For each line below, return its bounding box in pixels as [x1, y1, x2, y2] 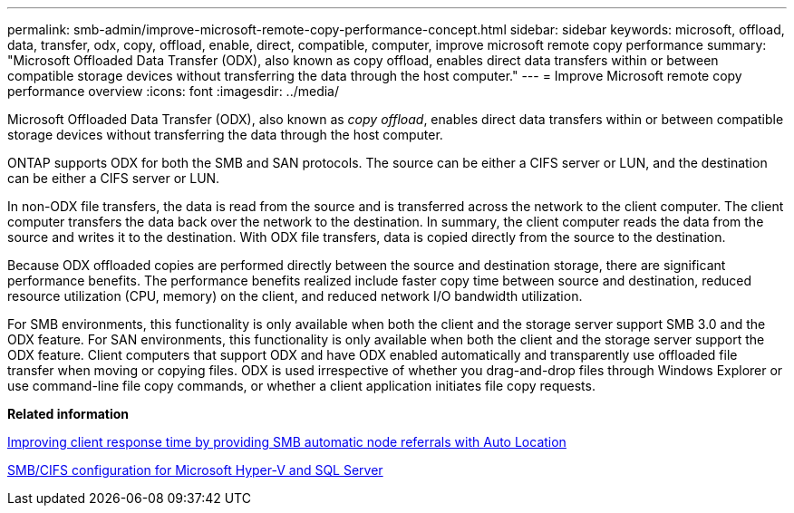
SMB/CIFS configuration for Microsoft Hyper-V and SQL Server [7, 462, 383, 478]
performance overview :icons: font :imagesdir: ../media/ [7, 83, 340, 99]
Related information [7, 406, 130, 421]
